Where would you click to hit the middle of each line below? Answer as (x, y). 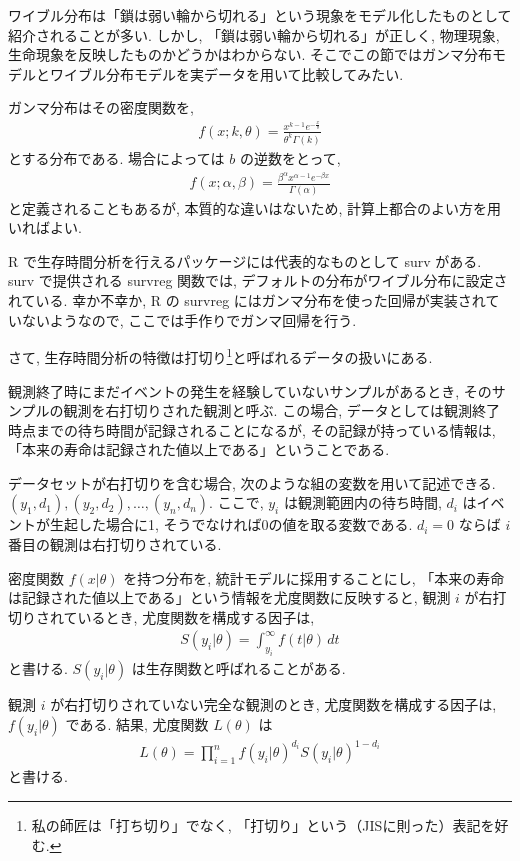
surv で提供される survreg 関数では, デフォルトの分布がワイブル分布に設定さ (258, 280)
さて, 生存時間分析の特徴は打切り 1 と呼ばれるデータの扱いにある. (220, 355)
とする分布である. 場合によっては (116, 157)
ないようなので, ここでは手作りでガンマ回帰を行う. (189, 319)
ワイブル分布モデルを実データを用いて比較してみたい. (226, 73)
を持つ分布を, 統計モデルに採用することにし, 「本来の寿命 (314, 577)
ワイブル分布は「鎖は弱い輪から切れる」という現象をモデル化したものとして (260, 15)
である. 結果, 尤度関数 (137, 723)
